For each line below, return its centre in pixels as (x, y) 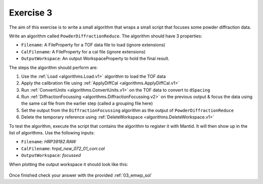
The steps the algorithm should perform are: (53, 67)
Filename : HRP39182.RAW (49, 142)
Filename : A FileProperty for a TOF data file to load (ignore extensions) (93, 45)
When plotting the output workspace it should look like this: (69, 164)
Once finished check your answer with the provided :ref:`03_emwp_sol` (81, 175)
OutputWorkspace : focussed (51, 155)
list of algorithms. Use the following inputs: (52, 133)
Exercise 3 (31, 13)
